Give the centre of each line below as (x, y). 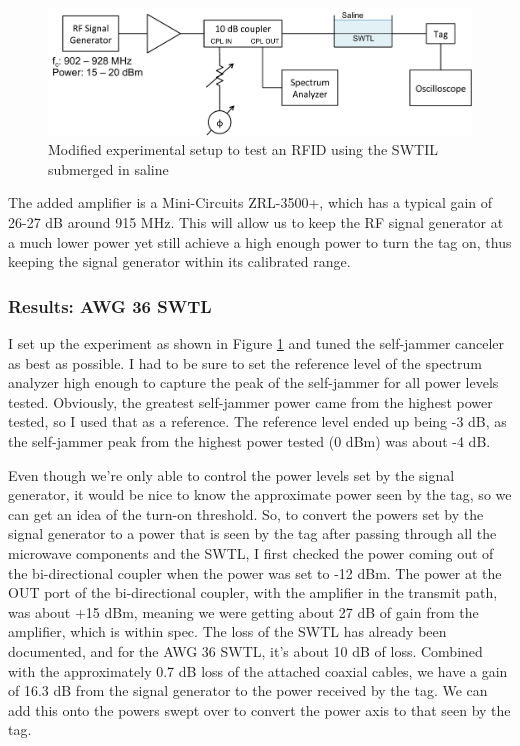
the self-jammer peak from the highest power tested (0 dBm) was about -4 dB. (249, 440)
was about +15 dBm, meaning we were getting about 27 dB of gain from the (243, 611)
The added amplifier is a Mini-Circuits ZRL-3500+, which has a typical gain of (250, 202)
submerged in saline (108, 168)
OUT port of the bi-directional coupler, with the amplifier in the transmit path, (253, 592)
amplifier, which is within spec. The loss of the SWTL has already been (227, 631)
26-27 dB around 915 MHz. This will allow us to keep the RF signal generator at (256, 222)
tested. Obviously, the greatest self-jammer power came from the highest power (250, 401)
